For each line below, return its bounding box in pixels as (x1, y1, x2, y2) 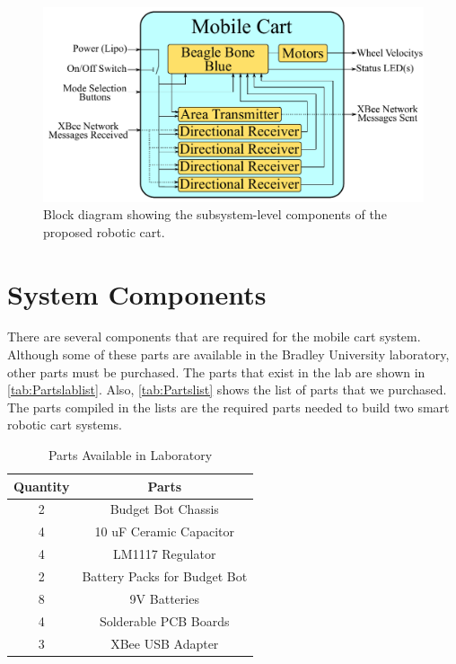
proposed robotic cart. (43, 222, 165, 241)
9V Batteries (129, 589, 199, 607)
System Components (7, 275, 267, 312)
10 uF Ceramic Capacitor (94, 522, 234, 541)
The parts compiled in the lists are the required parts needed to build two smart (7, 397, 450, 416)
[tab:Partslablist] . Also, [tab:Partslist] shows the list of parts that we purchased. (7, 380, 447, 399)
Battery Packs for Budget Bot (82, 566, 248, 585)
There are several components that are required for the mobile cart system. (7, 327, 421, 346)
